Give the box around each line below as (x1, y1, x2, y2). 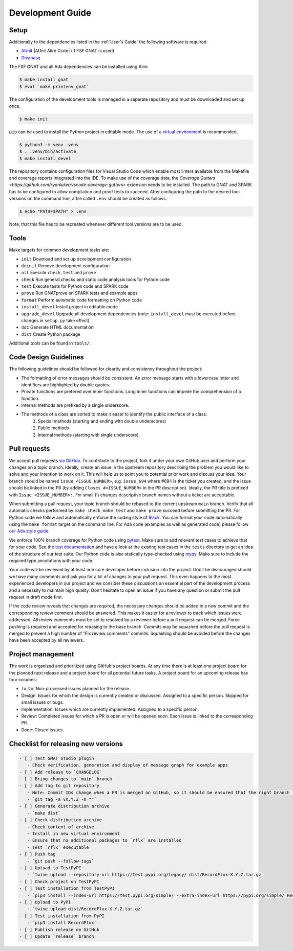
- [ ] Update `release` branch (19, 933, 95, 939)
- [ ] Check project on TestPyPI (19, 879, 100, 884)
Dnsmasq (21, 54, 41, 61)
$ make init (19, 116, 48, 122)
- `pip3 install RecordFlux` (27, 920, 97, 926)
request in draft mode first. (9, 594, 63, 600)
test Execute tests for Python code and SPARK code (21, 283, 129, 289)
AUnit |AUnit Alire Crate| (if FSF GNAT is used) (21, 48, 115, 54)
